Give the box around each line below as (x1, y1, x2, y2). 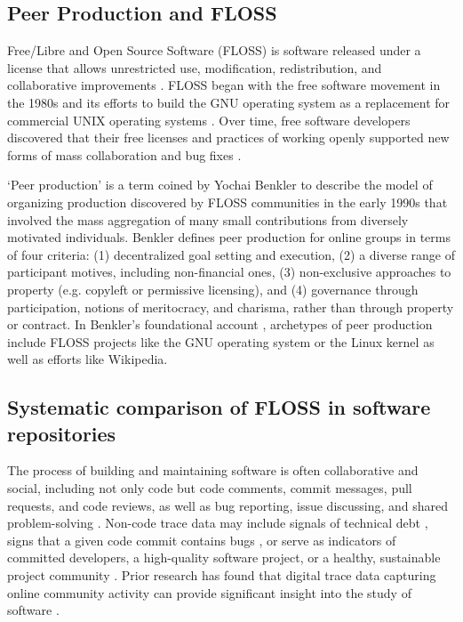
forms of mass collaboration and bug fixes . (7, 145, 242, 164)
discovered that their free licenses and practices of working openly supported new (7, 128, 450, 147)
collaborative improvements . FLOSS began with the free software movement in (7, 76, 441, 94)
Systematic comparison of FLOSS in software (7, 393, 431, 421)
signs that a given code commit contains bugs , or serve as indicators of (7, 530, 396, 549)
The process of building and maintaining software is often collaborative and (7, 461, 419, 480)
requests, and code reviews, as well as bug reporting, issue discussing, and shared (7, 496, 449, 514)
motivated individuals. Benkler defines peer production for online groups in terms (7, 228, 451, 246)
